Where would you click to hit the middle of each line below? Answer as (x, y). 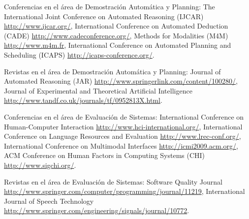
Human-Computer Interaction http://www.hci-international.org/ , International (123, 126)
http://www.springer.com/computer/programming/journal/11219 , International (124, 191)
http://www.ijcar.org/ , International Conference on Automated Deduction (116, 26)
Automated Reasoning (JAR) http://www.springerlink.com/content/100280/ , (121, 81)
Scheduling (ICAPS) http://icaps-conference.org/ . (79, 54)
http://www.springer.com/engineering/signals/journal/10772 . (97, 210)
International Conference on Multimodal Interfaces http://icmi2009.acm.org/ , (121, 145)
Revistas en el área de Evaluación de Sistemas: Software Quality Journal (113, 181)
